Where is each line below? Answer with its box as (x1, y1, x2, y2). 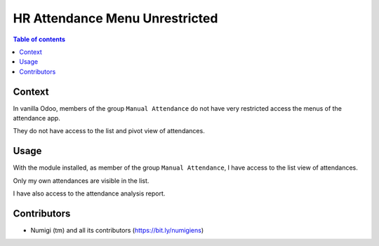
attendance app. (13, 114, 61, 123)
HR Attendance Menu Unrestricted (13, 11, 218, 26)
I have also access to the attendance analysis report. (13, 189, 166, 198)
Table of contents (13, 35, 66, 43)
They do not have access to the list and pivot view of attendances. (13, 127, 205, 135)
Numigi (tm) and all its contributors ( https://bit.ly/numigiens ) (30, 226, 204, 234)
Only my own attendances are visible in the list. (13, 176, 149, 185)
